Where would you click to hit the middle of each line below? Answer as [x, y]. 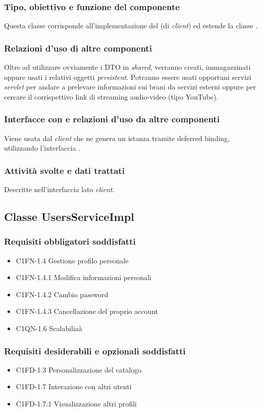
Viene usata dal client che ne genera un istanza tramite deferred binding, [117, 138]
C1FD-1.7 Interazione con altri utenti [74, 386]
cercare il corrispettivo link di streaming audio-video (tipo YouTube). [111, 96]
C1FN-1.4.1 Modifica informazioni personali [84, 277]
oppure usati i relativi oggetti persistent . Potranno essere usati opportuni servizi [128, 77]
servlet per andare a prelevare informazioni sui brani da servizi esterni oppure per [130, 87]
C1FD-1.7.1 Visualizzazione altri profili [76, 403]
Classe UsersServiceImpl [69, 217]
